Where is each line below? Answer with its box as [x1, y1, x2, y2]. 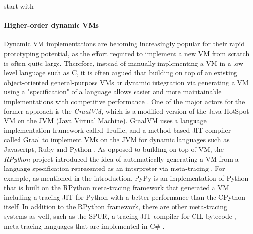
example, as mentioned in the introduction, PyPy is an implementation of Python [4, 172, 249, 183]
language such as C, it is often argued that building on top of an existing [19, 67, 237, 78]
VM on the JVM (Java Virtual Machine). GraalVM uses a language [4, 115, 207, 126]
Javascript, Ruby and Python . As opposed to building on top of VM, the [4, 144, 224, 154]
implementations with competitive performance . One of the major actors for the [4, 96, 245, 106]
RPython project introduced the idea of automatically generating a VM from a [4, 153, 239, 164]
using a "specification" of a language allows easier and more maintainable [4, 86, 222, 97]
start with [4, 1, 34, 11]
